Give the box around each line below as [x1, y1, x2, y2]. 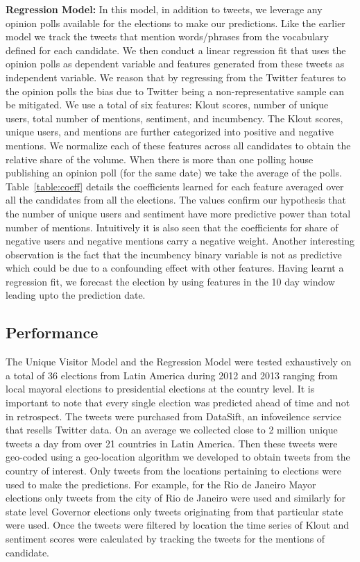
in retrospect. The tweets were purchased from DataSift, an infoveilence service [6, 408, 342, 423]
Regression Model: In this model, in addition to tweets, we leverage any [6, 2, 323, 16]
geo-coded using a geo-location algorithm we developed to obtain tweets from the [6, 449, 350, 464]
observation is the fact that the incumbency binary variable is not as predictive [6, 247, 342, 261]
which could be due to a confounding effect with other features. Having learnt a [6, 261, 344, 275]
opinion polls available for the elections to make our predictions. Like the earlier [6, 15, 345, 30]
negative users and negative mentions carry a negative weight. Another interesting [6, 233, 354, 248]
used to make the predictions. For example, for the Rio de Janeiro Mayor [6, 477, 316, 491]
